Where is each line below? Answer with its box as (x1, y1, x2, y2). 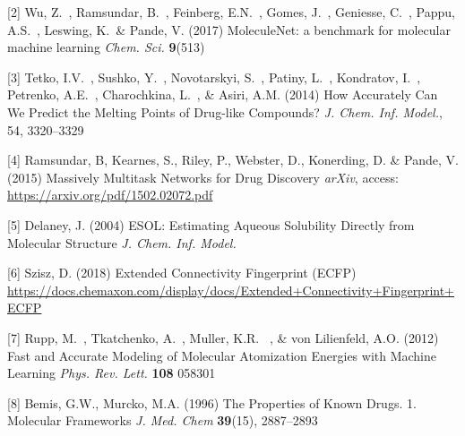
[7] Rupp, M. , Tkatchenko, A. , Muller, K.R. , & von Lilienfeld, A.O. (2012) (7, 328, 439, 346)
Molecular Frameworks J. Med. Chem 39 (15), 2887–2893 (7, 411, 318, 430)
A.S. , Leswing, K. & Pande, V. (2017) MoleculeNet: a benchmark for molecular (7, 20, 451, 38)
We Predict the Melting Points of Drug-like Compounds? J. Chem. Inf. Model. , (7, 102, 443, 121)
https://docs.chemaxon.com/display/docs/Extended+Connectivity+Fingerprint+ (7, 280, 455, 299)
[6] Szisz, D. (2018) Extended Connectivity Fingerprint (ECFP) (7, 263, 357, 282)
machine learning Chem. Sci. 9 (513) (7, 38, 205, 56)
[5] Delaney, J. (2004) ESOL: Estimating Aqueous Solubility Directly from (7, 215, 415, 234)
